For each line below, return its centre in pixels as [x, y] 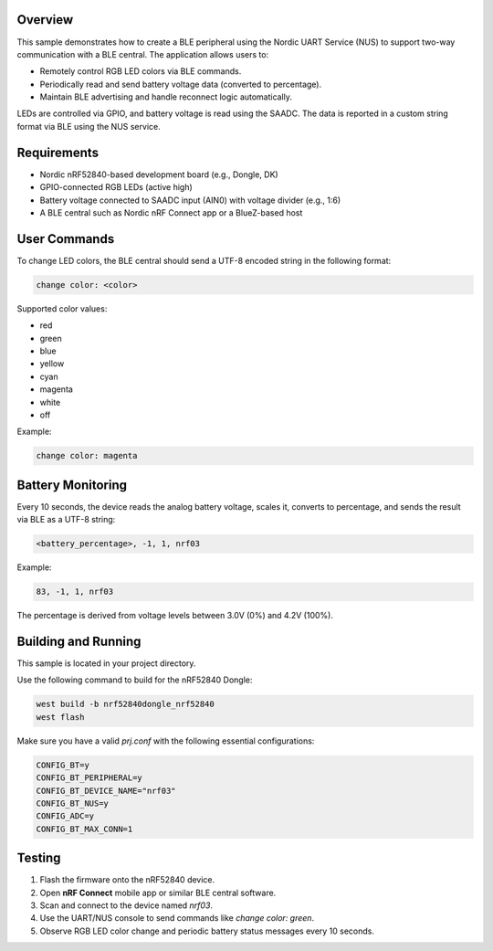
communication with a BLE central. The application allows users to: [143, 54]
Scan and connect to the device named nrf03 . [126, 905]
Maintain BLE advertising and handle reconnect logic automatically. [166, 97]
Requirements [58, 152]
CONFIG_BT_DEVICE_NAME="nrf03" [106, 791]
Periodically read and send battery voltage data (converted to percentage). [181, 84]
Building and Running [79, 641]
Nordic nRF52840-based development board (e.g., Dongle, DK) [159, 174]
